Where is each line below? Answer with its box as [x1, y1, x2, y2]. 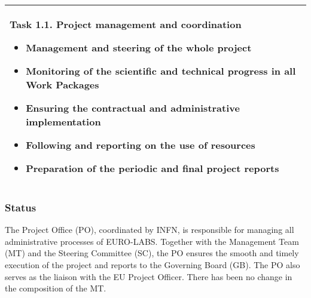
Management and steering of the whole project [26, 41, 252, 54]
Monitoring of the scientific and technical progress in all [26, 64, 296, 78]
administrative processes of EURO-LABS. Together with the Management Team [5, 235, 299, 247]
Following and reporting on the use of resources [26, 138, 255, 152]
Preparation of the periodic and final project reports [26, 161, 279, 175]
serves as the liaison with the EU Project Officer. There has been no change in [5, 270, 292, 282]
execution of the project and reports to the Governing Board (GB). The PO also [5, 259, 300, 271]
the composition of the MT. [5, 282, 106, 294]
